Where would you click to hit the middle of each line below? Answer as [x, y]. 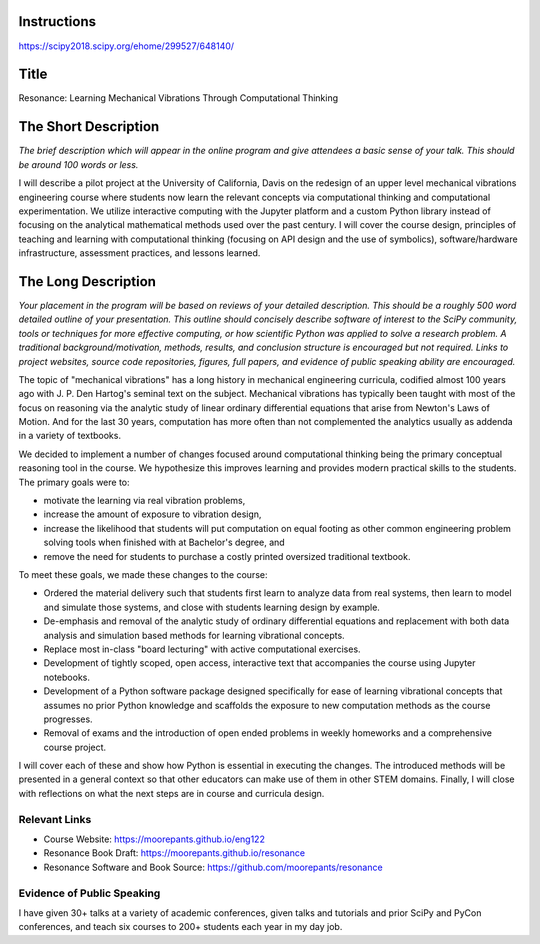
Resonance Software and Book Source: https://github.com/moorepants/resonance [213, 867]
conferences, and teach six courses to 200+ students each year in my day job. [180, 927]
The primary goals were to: [74, 482]
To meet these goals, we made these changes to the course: [143, 574]
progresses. [68, 719]
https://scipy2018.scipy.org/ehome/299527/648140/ [126, 46]
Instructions [57, 21]
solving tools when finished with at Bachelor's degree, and [164, 542]
